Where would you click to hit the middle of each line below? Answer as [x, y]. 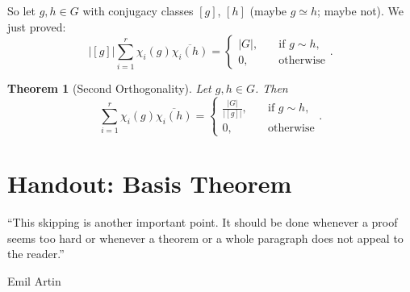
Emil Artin [34, 280]
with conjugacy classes [138, 10]
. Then [271, 88]
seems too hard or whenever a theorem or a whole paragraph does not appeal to [205, 238]
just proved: [37, 26]
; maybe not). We [361, 10]
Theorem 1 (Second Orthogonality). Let [109, 88]
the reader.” [36, 254]
